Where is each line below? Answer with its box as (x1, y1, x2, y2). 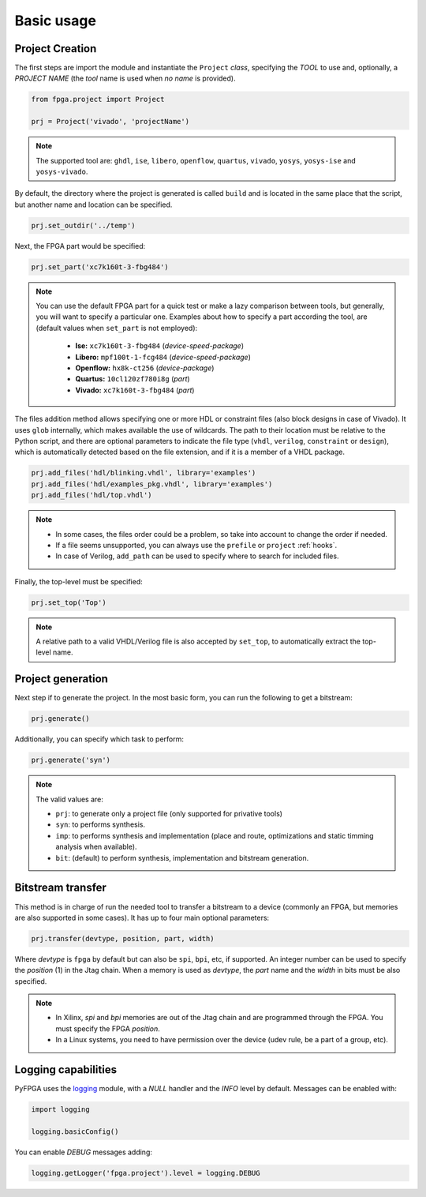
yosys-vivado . (35, 167, 88, 176)
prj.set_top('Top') (31, 598, 106, 607)
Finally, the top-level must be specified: (14, 576, 144, 586)
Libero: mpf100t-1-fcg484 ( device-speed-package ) (75, 352, 252, 362)
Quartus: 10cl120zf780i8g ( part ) (75, 374, 190, 384)
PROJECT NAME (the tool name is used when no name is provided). (14, 73, 236, 83)
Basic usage (14, 12, 96, 29)
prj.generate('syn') (31, 756, 110, 765)
